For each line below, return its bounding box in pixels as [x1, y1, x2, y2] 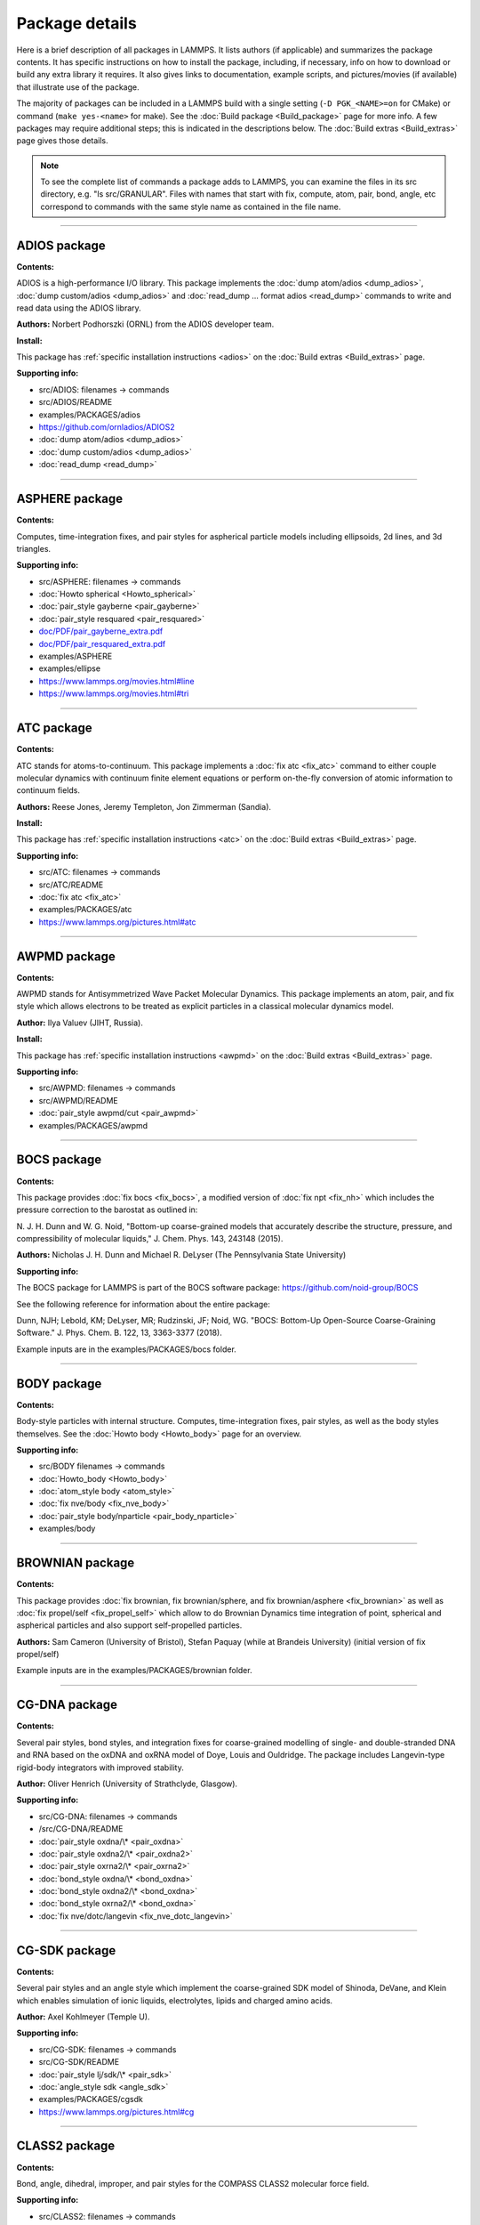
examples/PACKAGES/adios [38, 409, 141, 420]
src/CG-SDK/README [38, 2057, 120, 2067]
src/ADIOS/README [38, 397, 113, 408]
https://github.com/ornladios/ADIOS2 [38, 422, 175, 433]
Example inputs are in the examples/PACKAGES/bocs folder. [16, 1344, 237, 1355]
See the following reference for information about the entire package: [16, 1299, 271, 1309]
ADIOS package [16, 238, 106, 253]
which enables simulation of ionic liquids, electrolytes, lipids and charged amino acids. [16, 1994, 333, 2006]
